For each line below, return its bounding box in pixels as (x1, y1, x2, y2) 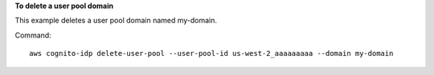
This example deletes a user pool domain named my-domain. (14, 16, 217, 26)
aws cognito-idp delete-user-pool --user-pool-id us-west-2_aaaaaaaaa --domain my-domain (29, 49, 394, 58)
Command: (14, 30, 51, 40)
